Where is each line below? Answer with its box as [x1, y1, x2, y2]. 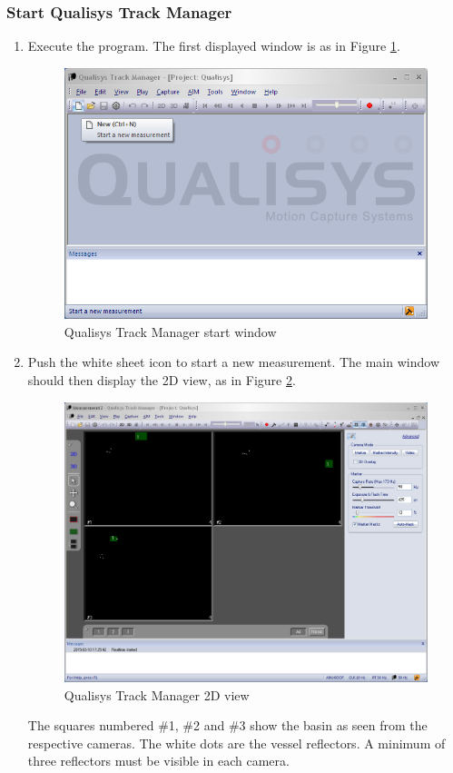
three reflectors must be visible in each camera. [27, 751, 290, 770]
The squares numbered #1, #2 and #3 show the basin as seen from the [27, 716, 428, 735]
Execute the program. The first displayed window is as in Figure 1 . [27, 36, 400, 55]
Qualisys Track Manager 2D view [64, 685, 250, 704]
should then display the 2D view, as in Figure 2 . [27, 371, 296, 390]
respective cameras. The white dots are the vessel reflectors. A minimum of [27, 733, 446, 752]
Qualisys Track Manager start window [64, 322, 277, 341]
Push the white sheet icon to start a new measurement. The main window [27, 352, 439, 372]
